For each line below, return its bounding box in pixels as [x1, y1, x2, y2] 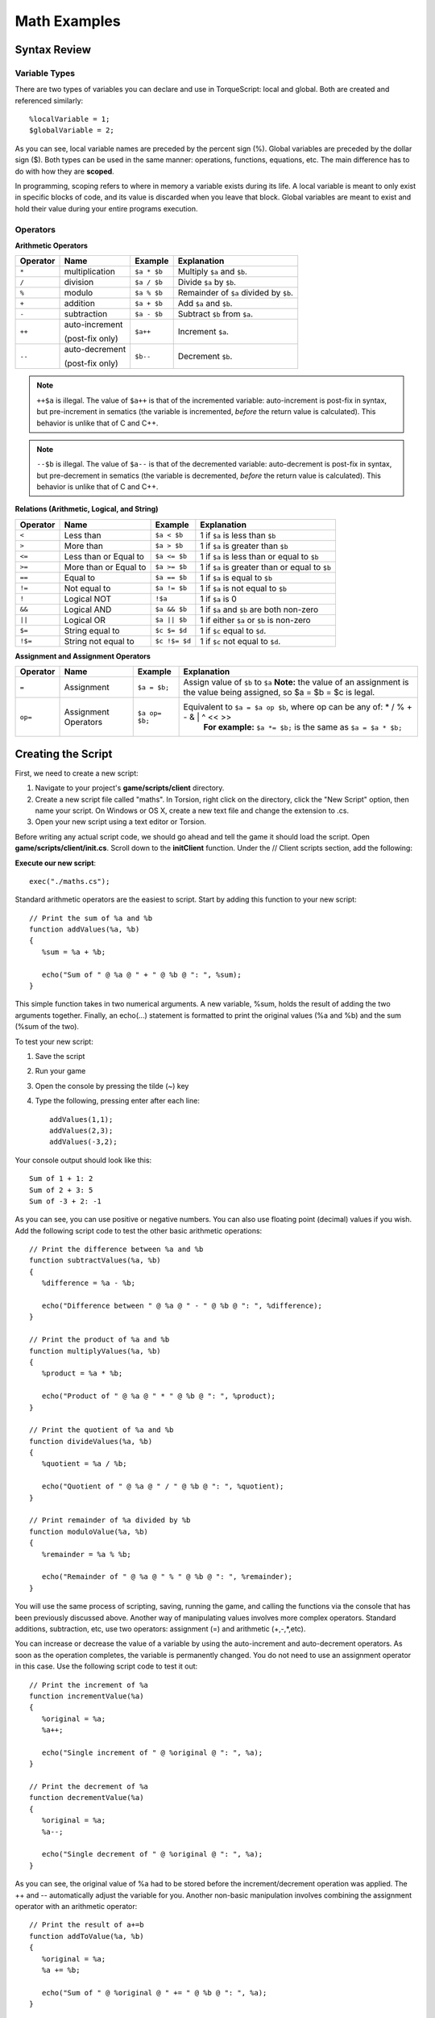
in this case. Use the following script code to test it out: [14, 1661, 198, 1671]
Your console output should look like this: [14, 1155, 152, 1165]
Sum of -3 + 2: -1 [29, 1196, 102, 1206]
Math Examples [14, 12, 121, 30]
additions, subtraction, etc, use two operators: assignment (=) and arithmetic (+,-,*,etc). [14, 1623, 306, 1634]
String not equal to [64, 635, 135, 647]
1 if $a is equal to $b [200, 571, 273, 583]
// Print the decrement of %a [29, 1782, 149, 1791]
